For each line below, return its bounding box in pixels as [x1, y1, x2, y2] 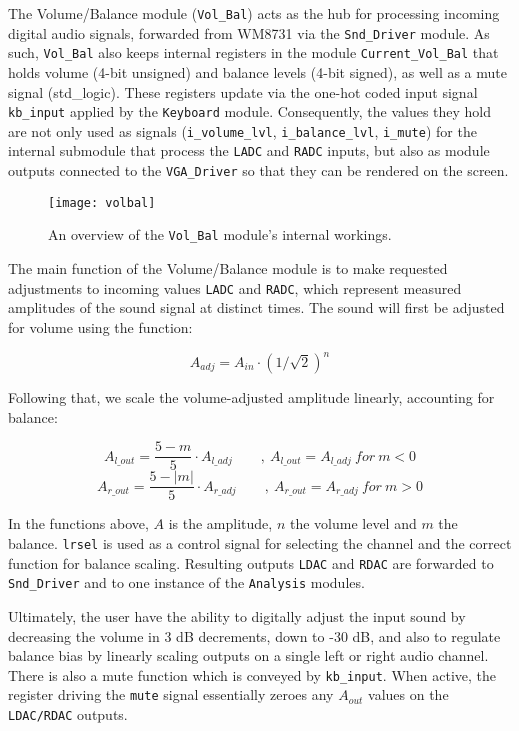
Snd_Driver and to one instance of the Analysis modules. [8, 572, 365, 593]
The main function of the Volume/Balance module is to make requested [8, 258, 448, 279]
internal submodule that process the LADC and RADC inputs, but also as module [8, 140, 490, 161]
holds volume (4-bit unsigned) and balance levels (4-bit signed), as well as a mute [8, 61, 507, 82]
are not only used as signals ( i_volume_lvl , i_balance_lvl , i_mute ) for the [8, 120, 477, 141]
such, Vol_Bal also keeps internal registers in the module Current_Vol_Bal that [8, 42, 499, 63]
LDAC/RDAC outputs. [8, 704, 128, 724]
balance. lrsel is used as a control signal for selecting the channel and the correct [8, 532, 512, 553]
